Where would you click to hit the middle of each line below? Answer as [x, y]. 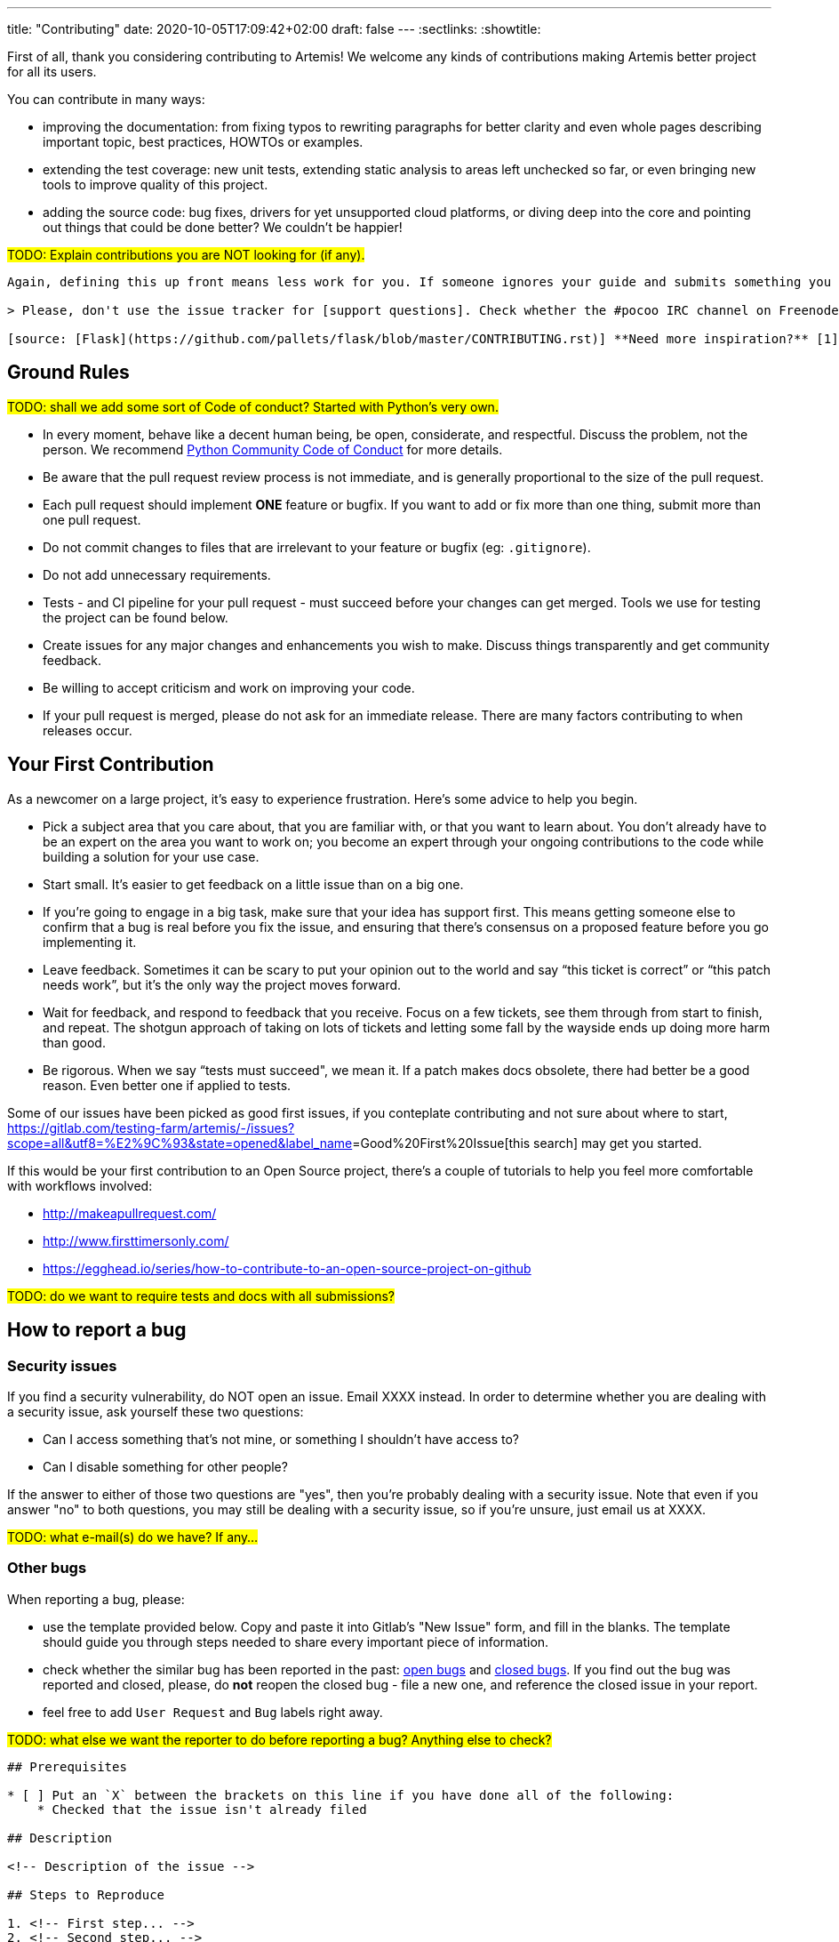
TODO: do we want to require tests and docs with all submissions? [201, 1296]
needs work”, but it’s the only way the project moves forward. [222, 984]
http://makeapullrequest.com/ [130, 1213]
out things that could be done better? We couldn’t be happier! [223, 227]
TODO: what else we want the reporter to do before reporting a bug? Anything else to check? [280, 1739]
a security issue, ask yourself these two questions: [156, 1411]
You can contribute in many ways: [106, 99]
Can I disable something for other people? [165, 1466]
